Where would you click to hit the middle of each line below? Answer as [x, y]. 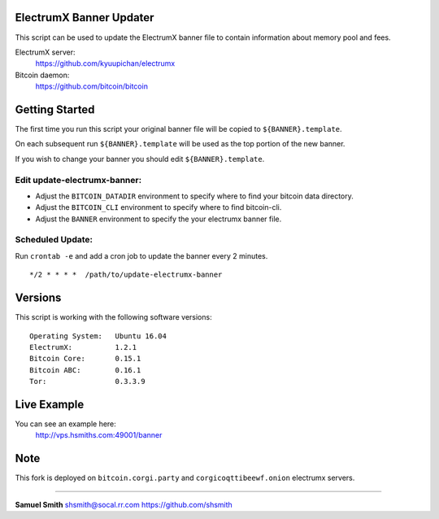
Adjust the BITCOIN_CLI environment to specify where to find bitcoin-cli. [159, 207]
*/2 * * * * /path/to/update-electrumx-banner [126, 275]
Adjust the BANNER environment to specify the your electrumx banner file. [159, 219]
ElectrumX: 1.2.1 [83, 347]
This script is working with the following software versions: [113, 317]
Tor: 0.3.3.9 [87, 382]
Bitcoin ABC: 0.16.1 [85, 370]
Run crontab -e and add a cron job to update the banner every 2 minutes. [141, 255]
